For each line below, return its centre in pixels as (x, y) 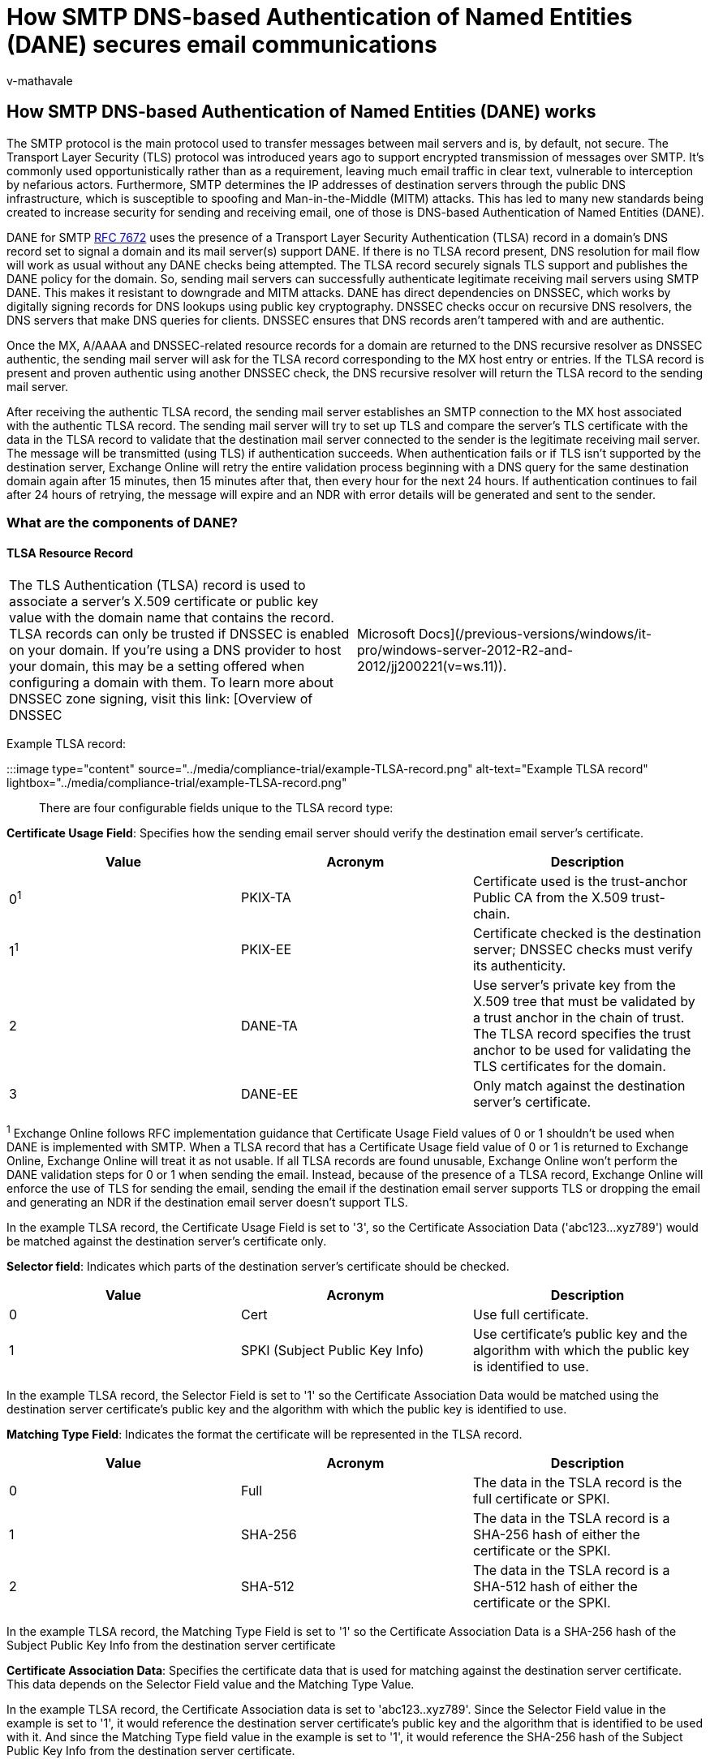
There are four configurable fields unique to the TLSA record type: (216, 808)
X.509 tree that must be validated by (584, 1002)
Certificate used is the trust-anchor (580, 882)
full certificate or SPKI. (541, 1498)
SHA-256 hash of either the (556, 1534)
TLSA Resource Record (70, 553)
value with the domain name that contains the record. (172, 618)
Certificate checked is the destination (587, 934)
